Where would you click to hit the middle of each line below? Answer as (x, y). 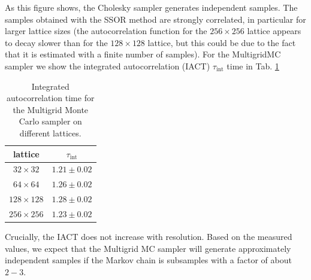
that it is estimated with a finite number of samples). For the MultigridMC (143, 54)
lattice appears (274, 31)
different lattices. (50, 133)
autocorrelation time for (51, 98)
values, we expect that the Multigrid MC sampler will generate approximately (148, 248)
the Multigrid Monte (51, 109)
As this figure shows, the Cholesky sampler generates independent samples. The (151, 7)
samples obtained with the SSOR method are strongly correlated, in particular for (155, 19)
